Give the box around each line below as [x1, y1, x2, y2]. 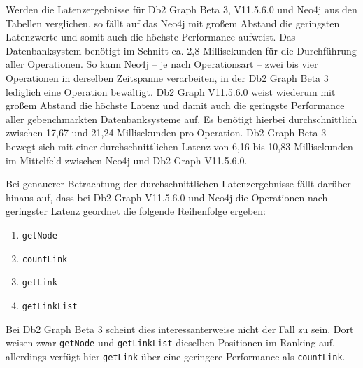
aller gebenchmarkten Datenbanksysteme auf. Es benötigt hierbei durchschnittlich [6, 111, 357, 126]
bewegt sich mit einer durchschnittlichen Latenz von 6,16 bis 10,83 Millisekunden [6, 139, 353, 153]
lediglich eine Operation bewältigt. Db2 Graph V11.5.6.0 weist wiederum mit [6, 84, 336, 99]
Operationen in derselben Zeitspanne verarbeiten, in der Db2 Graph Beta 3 [6, 70, 329, 85]
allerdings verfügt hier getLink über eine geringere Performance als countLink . [6, 348, 346, 363]
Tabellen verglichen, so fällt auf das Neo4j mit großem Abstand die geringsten [6, 15, 340, 30]
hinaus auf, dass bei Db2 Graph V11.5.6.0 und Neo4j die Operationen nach [6, 190, 328, 204]
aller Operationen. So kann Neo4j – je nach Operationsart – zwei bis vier [6, 57, 318, 71]
